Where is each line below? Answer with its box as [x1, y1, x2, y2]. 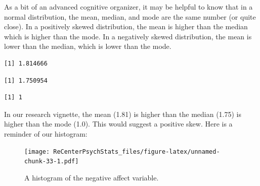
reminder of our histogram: [4, 128, 88, 139]
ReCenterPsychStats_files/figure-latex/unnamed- [53, 148, 220, 155]
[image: [24, 148, 50, 155]
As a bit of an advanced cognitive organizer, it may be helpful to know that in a [4, 2, 253, 12]
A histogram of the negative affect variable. [24, 172, 159, 182]
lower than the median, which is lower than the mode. [4, 41, 171, 51]
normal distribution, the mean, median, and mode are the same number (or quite [4, 11, 256, 22]
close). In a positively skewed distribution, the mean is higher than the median [4, 21, 248, 32]
